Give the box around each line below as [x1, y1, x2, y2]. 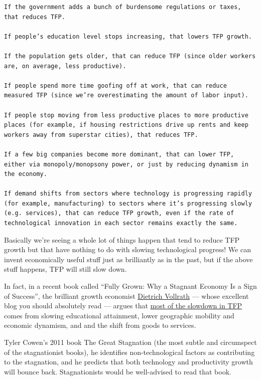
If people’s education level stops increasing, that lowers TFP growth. [4, 33, 252, 40]
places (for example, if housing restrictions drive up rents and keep [4, 121, 248, 129]
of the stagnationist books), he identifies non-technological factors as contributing [4, 346, 255, 357]
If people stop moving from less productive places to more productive [4, 111, 248, 119]
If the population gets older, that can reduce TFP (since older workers [4, 52, 256, 60]
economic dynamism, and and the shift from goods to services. [4, 320, 196, 330]
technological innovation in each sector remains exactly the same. [4, 220, 238, 227]
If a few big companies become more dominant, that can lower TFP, [4, 150, 234, 158]
